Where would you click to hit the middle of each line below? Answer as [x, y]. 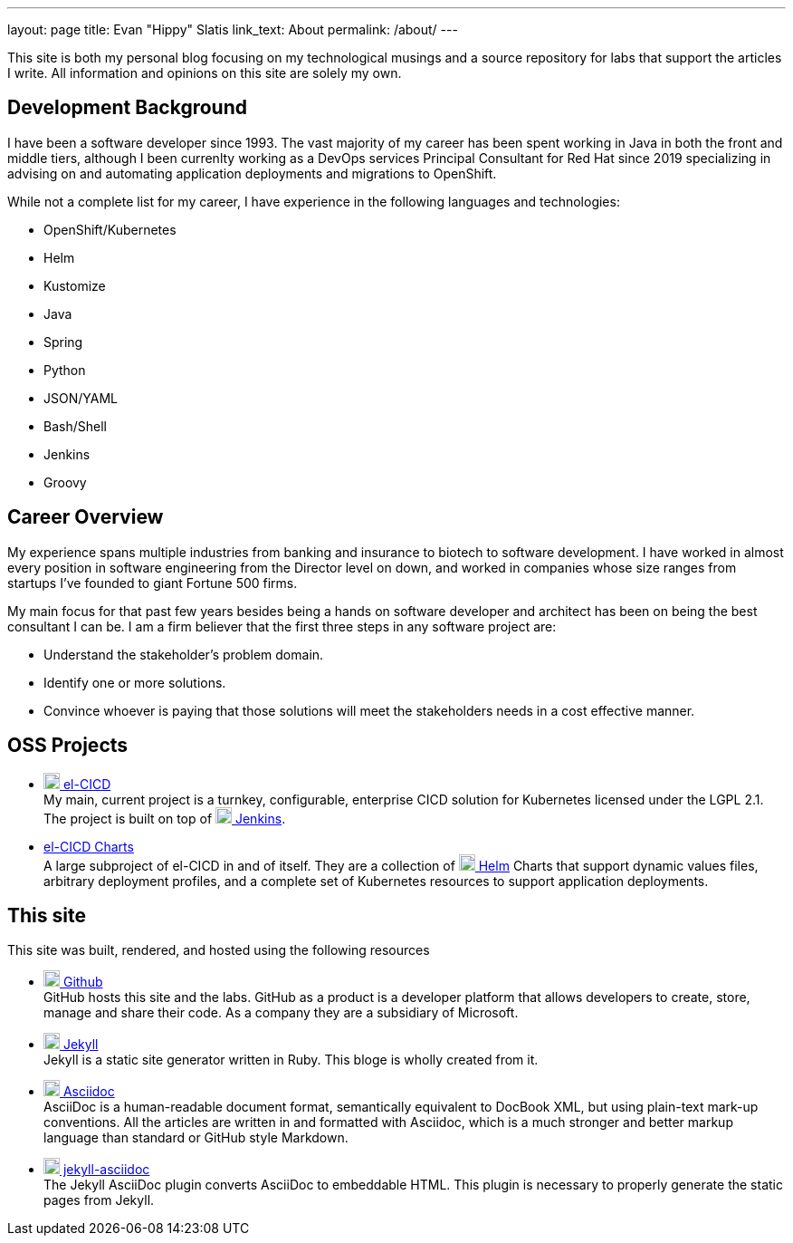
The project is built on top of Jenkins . [165, 818]
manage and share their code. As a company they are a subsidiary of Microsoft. [281, 1013]
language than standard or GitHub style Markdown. [196, 1138]
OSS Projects [68, 746]
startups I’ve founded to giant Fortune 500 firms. [153, 583]
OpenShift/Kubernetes [110, 229]
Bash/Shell [75, 426]
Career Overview [86, 517]
